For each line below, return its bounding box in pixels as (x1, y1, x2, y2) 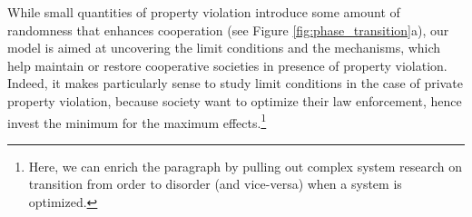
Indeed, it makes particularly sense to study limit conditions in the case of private (7, 74, 463, 93)
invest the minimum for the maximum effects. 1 (7, 110, 267, 132)
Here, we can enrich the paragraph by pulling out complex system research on (28, 156, 463, 175)
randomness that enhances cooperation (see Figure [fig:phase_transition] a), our (7, 20, 449, 39)
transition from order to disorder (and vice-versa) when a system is (28, 174, 402, 193)
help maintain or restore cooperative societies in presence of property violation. (7, 55, 447, 74)
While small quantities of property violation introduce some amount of (7, 3, 400, 21)
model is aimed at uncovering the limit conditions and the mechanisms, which (7, 38, 441, 57)
